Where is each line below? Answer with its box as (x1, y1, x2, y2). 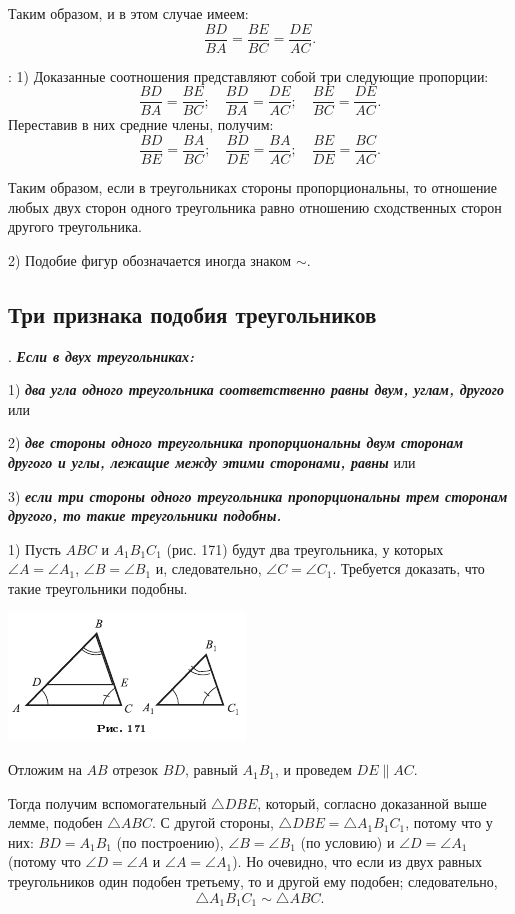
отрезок (112, 759, 159, 780)
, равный (185, 759, 238, 780)
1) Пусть (8, 538, 61, 559)
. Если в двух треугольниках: (8, 345, 194, 366)
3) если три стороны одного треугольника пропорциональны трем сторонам (8, 485, 508, 506)
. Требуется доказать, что (332, 558, 485, 579)
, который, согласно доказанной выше (257, 792, 487, 813)
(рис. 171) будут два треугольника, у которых (166, 538, 444, 559)
